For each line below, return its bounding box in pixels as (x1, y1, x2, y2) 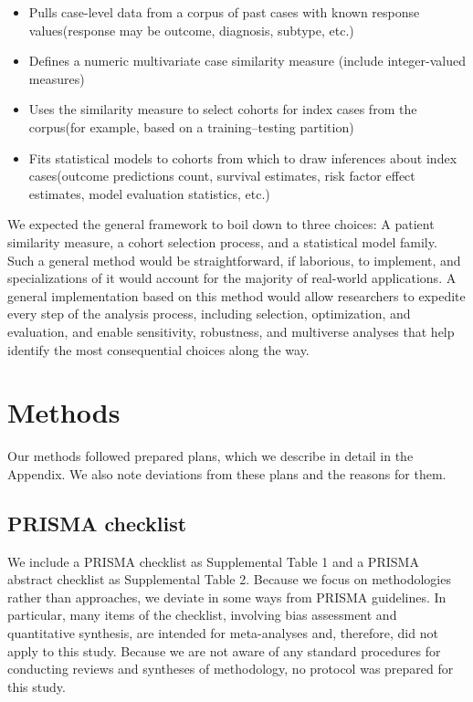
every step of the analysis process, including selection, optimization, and (7, 304, 411, 323)
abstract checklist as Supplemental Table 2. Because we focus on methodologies (7, 570, 451, 589)
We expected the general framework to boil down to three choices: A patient (7, 215, 435, 234)
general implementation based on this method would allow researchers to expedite (7, 286, 466, 305)
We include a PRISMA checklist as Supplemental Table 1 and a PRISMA (7, 551, 419, 571)
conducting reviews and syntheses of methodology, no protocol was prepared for (7, 659, 454, 678)
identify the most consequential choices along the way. (7, 340, 310, 359)
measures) (28, 68, 85, 88)
